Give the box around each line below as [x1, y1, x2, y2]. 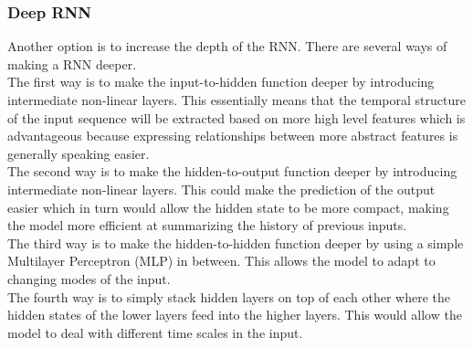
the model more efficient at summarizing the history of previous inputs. [7, 216, 407, 235]
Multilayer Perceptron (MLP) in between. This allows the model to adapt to [7, 251, 436, 270]
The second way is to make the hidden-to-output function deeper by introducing [7, 162, 457, 181]
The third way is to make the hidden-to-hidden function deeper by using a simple [7, 233, 464, 252]
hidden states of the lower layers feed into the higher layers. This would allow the [7, 305, 462, 324]
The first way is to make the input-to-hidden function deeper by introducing [7, 72, 435, 91]
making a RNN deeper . [7, 54, 137, 73]
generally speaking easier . [7, 143, 150, 163]
